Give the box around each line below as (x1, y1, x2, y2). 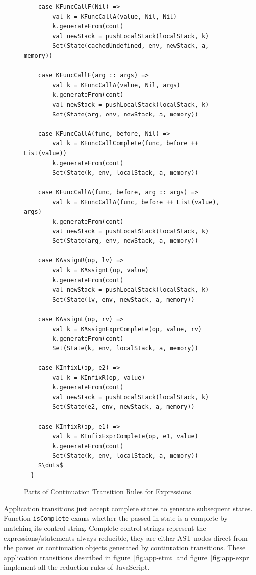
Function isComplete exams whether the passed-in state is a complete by (4, 513, 228, 523)
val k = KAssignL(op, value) (52, 267, 149, 274)
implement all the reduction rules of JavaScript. (4, 562, 150, 572)
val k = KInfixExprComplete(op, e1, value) (52, 433, 198, 440)
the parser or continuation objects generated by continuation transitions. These (4, 542, 246, 553)
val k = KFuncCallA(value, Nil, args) (52, 81, 180, 89)
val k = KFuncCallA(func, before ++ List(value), (52, 198, 220, 206)
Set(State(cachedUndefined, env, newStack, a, (52, 42, 209, 50)
